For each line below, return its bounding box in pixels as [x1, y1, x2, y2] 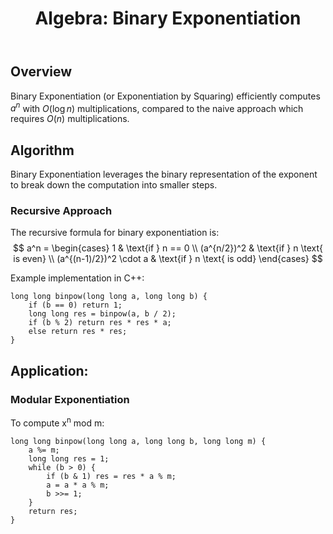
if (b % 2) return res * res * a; [28, 318, 172, 328]
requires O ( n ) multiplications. [10, 113, 130, 125]
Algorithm [10, 142, 75, 159]
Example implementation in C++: [10, 272, 145, 284]
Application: [10, 362, 89, 379]
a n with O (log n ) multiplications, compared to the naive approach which [10, 100, 304, 114]
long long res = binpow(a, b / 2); [28, 309, 177, 319]
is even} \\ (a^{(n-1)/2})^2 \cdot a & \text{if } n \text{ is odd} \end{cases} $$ [13, 253, 323, 265]
